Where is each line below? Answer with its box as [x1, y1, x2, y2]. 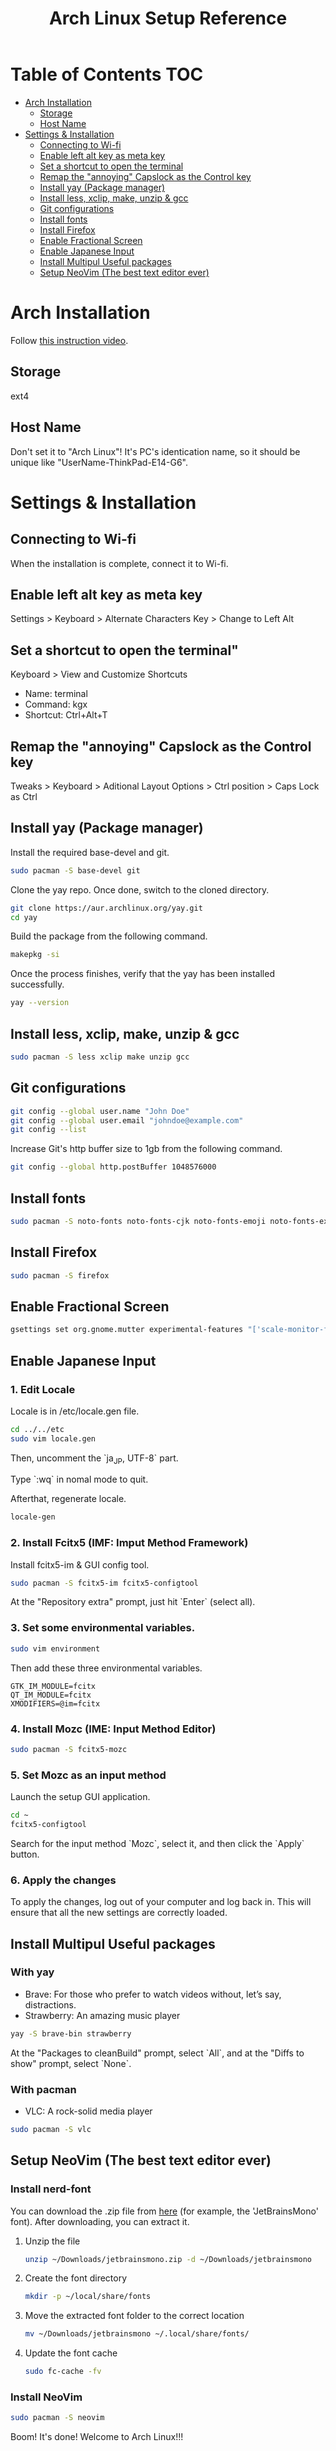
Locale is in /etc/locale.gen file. [10, 1405, 140, 1417]
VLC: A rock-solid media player [24, 2105, 153, 2117]
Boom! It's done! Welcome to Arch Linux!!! [10, 2431, 184, 2443]
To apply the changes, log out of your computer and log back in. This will [10, 1896, 312, 1908]
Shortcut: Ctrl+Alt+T [24, 709, 108, 721]
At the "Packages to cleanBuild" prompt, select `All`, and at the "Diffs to [10, 2047, 305, 2059]
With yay [10, 1965, 55, 1979]
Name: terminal [24, 688, 88, 700]
